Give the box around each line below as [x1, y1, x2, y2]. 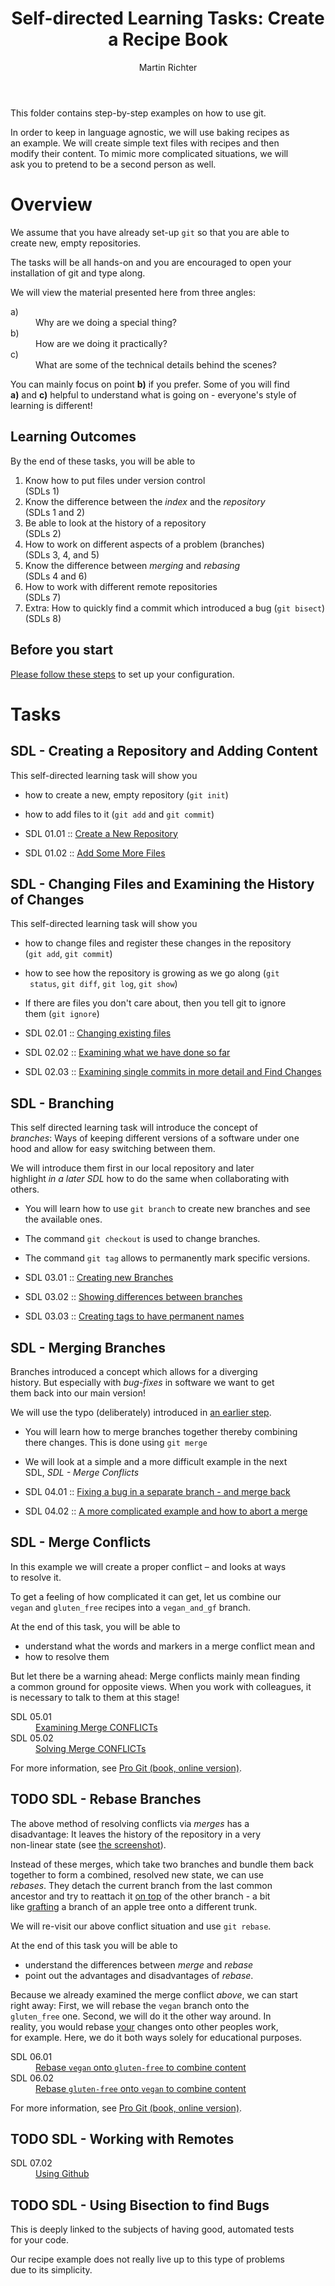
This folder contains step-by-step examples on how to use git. [10, 107, 267, 119]
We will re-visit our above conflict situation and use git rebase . [10, 1920, 272, 1932]
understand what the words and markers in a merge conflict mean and [24, 1640, 316, 1652]
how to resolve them [24, 1650, 110, 1662]
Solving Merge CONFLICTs [35, 1742, 147, 1754]
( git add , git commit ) [24, 948, 113, 960]
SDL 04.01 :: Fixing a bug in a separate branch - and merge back [24, 1485, 291, 1497]
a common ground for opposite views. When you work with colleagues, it [10, 1680, 312, 1692]
